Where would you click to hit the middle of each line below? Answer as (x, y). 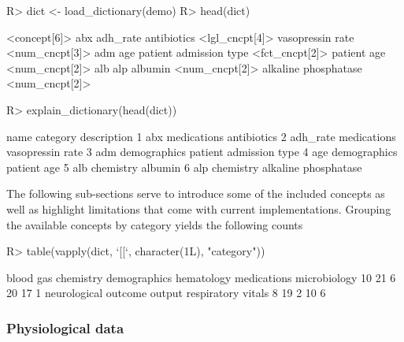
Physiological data (65, 327)
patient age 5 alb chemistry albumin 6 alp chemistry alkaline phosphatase (184, 167)
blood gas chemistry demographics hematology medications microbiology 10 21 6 (201, 277)
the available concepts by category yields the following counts (155, 224)
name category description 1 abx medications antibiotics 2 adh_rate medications (201, 136)
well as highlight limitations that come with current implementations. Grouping (199, 208)
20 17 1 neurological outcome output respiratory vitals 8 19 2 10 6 (166, 293)
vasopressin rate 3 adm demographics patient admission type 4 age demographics (202, 152)
